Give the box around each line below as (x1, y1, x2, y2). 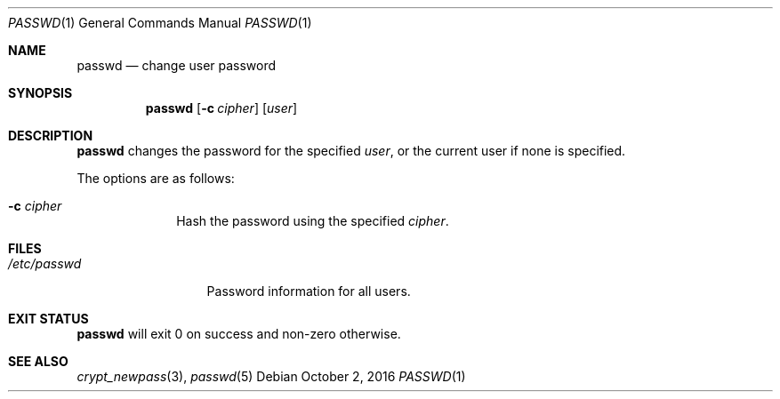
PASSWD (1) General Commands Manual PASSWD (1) (8, 15, 312, 30)
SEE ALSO (8, 354, 68, 369)
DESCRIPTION (8, 128, 93, 143)
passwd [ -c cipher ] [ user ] (145, 100, 298, 116)
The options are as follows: (76, 171, 235, 186)
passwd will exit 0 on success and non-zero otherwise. (76, 326, 401, 341)
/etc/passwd (8, 256, 82, 271)
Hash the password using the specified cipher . (176, 213, 449, 228)
